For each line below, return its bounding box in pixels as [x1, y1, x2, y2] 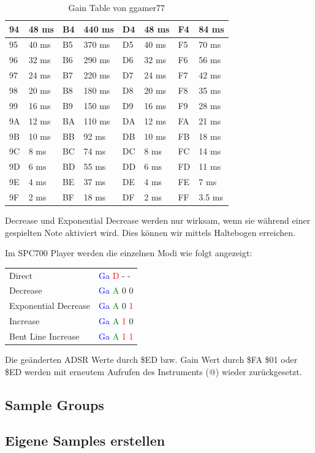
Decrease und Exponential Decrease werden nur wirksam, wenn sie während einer [5, 213, 311, 226]
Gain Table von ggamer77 [68, 1, 165, 13]
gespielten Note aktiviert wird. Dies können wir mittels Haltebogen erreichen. [5, 226, 295, 238]
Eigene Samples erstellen [5, 431, 165, 450]
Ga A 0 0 [98, 284, 134, 297]
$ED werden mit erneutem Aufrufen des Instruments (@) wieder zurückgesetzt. [5, 365, 302, 378]
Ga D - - [98, 268, 131, 281]
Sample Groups [5, 395, 104, 414]
